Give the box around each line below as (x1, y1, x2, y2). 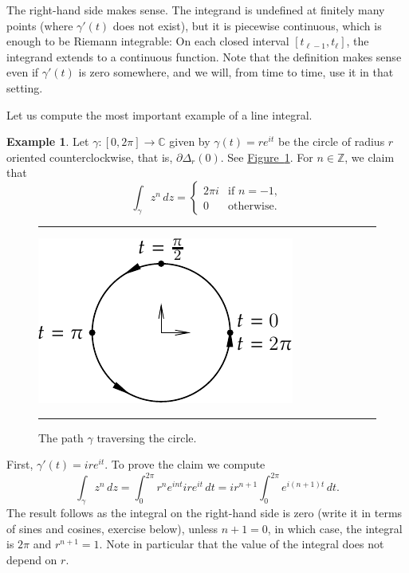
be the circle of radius (277, 133, 385, 150)
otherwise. (228, 200, 277, 212)
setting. (6, 79, 43, 96)
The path (38, 429, 84, 445)
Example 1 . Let (6, 133, 89, 150)
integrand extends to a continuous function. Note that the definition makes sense (6, 48, 402, 65)
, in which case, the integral (267, 520, 403, 536)
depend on (6, 551, 57, 567)
